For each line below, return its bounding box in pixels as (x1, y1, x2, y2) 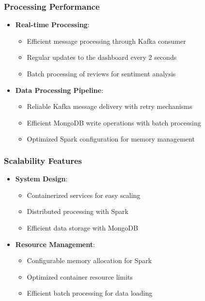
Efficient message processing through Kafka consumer (27, 35, 186, 46)
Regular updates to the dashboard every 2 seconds (27, 52, 177, 62)
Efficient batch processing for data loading (27, 288, 153, 298)
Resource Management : (15, 239, 95, 249)
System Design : (15, 174, 68, 184)
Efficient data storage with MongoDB (27, 222, 138, 232)
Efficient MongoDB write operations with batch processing (27, 117, 201, 127)
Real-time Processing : (15, 19, 90, 30)
